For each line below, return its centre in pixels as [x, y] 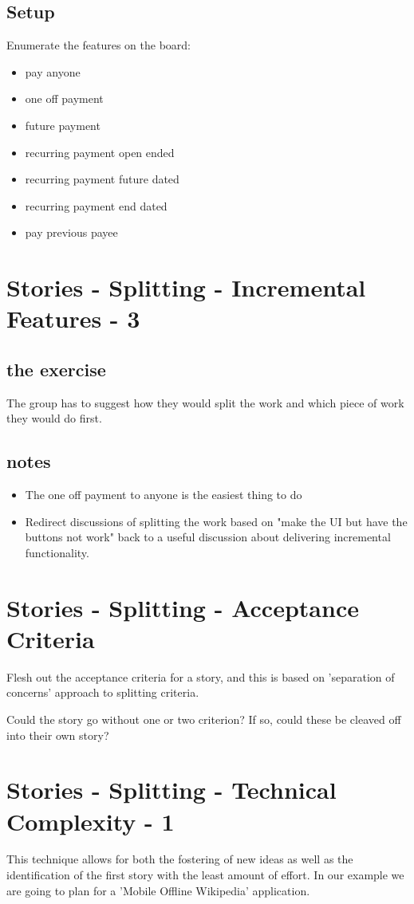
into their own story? [58, 735]
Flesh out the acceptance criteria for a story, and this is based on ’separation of [201, 676]
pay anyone [53, 71]
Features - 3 [73, 318]
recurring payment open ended [100, 152]
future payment [63, 125]
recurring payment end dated [96, 205]
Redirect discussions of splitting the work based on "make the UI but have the [216, 521]
